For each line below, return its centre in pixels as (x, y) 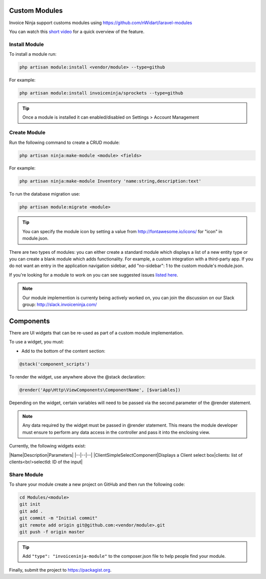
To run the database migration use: (45, 194)
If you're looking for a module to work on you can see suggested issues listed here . (94, 275)
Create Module (27, 133)
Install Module (27, 44)
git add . (31, 511)
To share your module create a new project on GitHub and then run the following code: (97, 484)
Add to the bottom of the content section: (63, 351)
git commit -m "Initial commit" (59, 518)
